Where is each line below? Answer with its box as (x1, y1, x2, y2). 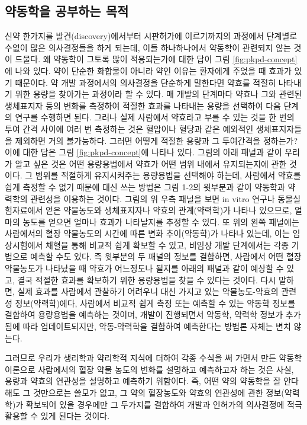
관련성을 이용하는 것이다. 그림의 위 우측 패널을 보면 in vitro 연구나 (30, 192, 275, 204)
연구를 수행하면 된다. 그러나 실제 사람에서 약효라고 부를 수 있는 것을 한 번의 (15, 111, 295, 123)
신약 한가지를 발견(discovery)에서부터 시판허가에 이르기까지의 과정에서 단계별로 (5, 30, 298, 42)
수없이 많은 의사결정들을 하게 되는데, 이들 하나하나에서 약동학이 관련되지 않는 (5, 41, 291, 53)
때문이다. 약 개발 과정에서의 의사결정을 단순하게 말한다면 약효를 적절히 (15, 76, 276, 88)
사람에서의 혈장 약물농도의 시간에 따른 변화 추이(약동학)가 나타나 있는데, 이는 (5, 227, 290, 239)
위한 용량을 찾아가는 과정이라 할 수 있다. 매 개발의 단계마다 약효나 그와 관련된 (15, 88, 302, 100)
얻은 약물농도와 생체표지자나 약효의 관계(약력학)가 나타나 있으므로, (46, 204, 292, 216)
